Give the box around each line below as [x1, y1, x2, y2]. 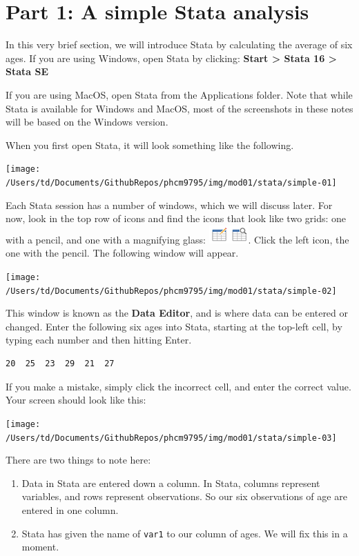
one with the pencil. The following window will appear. [6, 246, 239, 260]
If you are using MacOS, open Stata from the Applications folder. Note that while [6, 87, 353, 101]
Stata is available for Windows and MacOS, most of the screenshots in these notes [6, 101, 353, 115]
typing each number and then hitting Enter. [6, 332, 192, 347]
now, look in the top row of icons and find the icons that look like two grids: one [6, 211, 347, 226]
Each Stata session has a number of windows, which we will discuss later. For [6, 197, 333, 212]
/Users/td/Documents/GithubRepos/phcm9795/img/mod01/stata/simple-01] [6, 177, 337, 188]
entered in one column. [21, 502, 119, 517]
